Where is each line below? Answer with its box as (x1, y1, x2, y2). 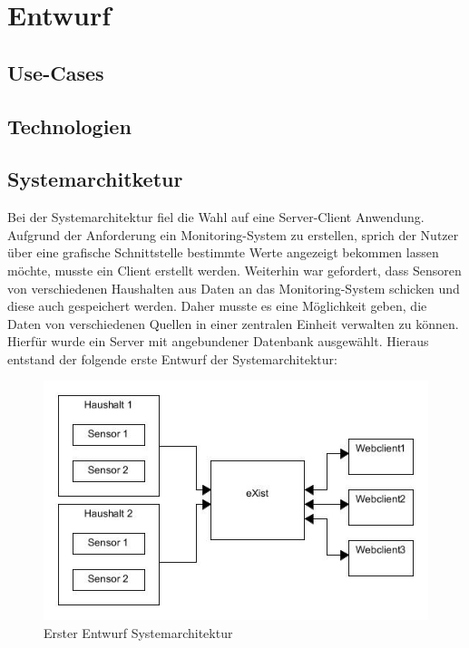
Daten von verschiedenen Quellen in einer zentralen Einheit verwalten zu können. (7, 314, 459, 333)
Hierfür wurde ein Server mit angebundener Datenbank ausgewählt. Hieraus (7, 332, 429, 351)
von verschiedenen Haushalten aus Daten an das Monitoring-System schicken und (7, 278, 460, 297)
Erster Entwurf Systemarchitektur (44, 624, 233, 643)
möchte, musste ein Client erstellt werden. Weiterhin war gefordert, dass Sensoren (7, 260, 462, 279)
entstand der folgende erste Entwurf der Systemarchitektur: (7, 349, 337, 368)
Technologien (7, 111, 132, 140)
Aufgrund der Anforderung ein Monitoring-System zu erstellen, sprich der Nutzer (7, 225, 459, 244)
